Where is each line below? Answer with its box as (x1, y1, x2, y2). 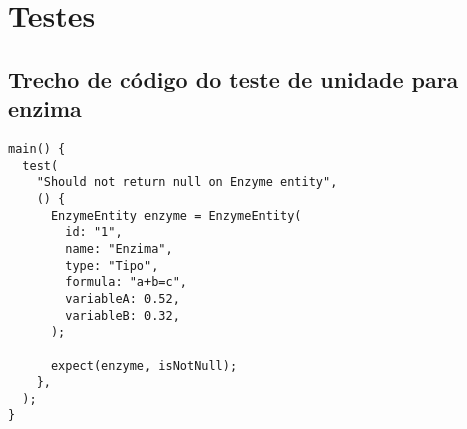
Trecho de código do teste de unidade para (8, 63, 459, 94)
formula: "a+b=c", (65, 275, 187, 290)
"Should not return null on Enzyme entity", (36, 175, 338, 190)
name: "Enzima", (65, 241, 173, 256)
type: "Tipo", (65, 258, 159, 273)
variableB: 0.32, (65, 308, 180, 323)
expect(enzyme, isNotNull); (50, 358, 238, 373)
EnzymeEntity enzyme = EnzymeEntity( (50, 208, 302, 223)
